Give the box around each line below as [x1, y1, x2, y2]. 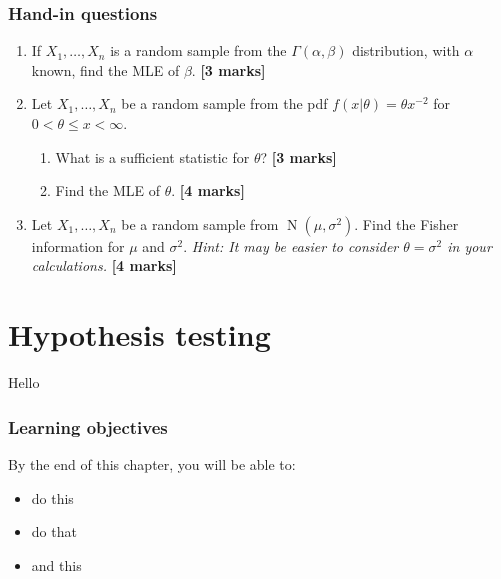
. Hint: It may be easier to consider [183, 235, 399, 256]
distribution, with [352, 40, 460, 61]
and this [31, 554, 82, 575]
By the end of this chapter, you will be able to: [8, 453, 296, 474]
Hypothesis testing [8, 314, 271, 355]
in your [447, 235, 492, 256]
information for [31, 235, 125, 256]
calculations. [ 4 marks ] [31, 255, 177, 276]
